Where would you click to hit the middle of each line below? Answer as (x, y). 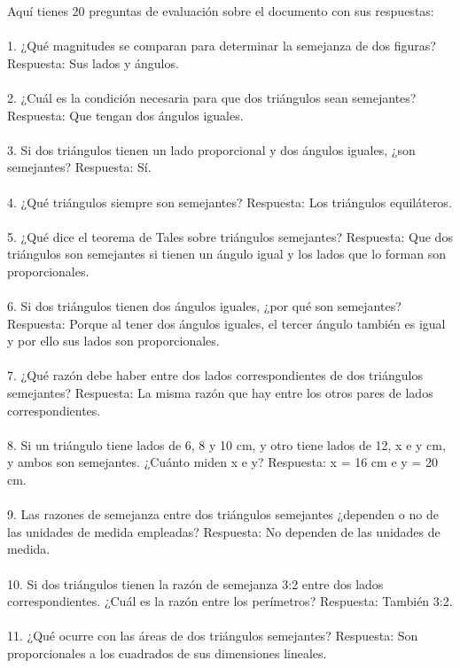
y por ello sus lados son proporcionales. (113, 341)
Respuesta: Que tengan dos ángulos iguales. (125, 115)
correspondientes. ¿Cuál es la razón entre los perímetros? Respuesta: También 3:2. (230, 601)
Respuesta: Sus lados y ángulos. (93, 62)
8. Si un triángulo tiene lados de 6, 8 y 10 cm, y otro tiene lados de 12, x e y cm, (226, 444)
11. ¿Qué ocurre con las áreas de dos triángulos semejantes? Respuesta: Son (213, 636)
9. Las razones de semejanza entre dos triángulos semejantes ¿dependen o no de (223, 514)
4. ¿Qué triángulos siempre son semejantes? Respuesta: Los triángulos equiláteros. (230, 202)
